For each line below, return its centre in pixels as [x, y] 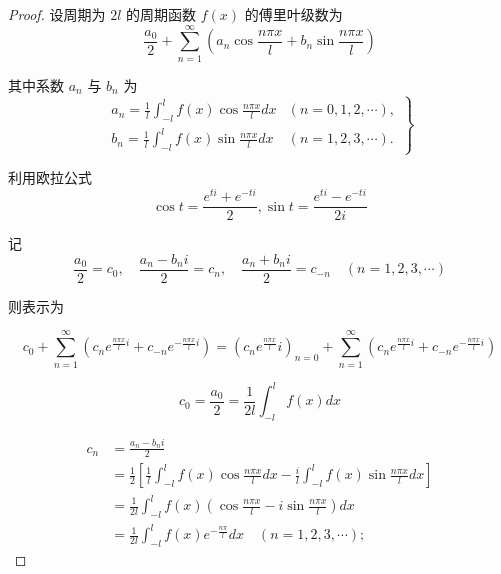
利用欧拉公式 [50, 177]
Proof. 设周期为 [57, 14]
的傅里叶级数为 [293, 14]
